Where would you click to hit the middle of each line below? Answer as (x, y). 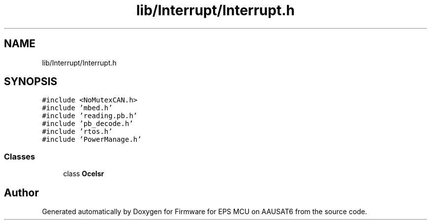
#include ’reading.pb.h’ (90, 116)
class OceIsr (84, 174)
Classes (20, 156)
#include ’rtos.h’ (77, 132)
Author (21, 192)
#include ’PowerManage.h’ (92, 140)
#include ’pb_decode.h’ (88, 124)
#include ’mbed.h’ (77, 108)
